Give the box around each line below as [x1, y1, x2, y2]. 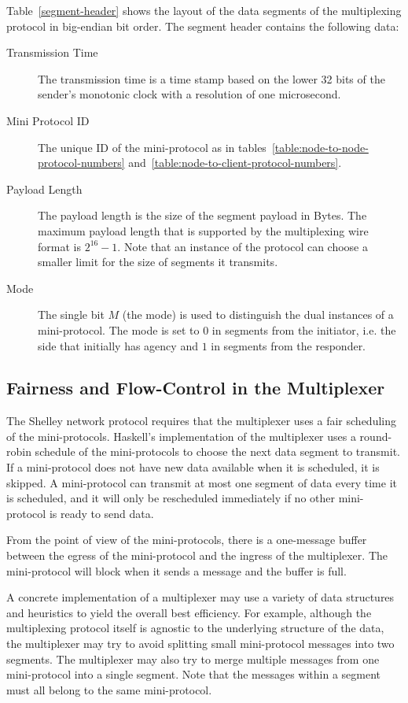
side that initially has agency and [38, 337, 198, 353]
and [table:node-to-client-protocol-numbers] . [128, 154, 342, 171]
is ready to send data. [49, 505, 154, 521]
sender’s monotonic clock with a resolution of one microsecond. [38, 86, 341, 102]
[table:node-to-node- [271, 139, 369, 155]
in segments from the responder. [211, 337, 366, 353]
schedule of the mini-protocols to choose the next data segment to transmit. [35, 443, 400, 460]
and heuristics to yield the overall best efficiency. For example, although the [6, 604, 372, 620]
